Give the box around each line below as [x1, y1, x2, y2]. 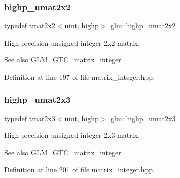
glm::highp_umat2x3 [111, 113, 176, 123]
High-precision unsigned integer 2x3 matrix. [4, 130, 140, 140]
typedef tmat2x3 [4, 113, 55, 123]
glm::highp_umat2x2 [111, 20, 176, 31]
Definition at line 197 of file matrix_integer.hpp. [4, 72, 155, 82]
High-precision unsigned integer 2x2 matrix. [4, 37, 140, 48]
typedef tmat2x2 [4, 20, 55, 31]
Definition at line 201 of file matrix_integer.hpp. [4, 164, 155, 174]
